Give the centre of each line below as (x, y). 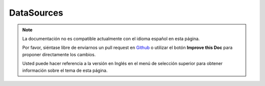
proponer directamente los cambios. (59, 54)
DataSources (36, 13)
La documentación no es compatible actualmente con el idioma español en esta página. (111, 39)
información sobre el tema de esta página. (65, 70)
